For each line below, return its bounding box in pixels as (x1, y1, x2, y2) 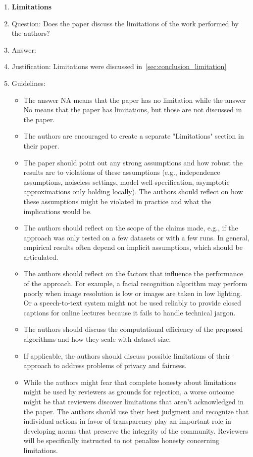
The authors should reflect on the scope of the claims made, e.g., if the (23, 223, 238, 233)
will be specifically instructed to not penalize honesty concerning (23, 435, 220, 446)
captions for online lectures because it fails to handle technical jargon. (23, 307, 236, 317)
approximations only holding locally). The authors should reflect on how (23, 186, 243, 197)
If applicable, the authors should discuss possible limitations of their (23, 350, 231, 361)
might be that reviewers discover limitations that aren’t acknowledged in (23, 396, 244, 406)
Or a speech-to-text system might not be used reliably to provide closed (23, 298, 242, 308)
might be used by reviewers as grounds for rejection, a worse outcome (23, 386, 235, 397)
